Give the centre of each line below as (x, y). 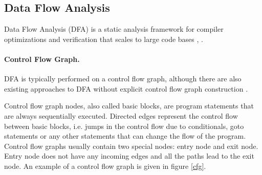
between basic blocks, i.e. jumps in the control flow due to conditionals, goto (124, 126)
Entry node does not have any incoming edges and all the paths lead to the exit (129, 156)
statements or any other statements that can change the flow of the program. (125, 136)
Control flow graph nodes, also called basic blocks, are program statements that (129, 106)
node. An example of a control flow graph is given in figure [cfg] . (105, 166)
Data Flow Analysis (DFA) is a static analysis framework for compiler (114, 29)
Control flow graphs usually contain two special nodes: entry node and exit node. (131, 146)
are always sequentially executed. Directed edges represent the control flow (121, 115)
